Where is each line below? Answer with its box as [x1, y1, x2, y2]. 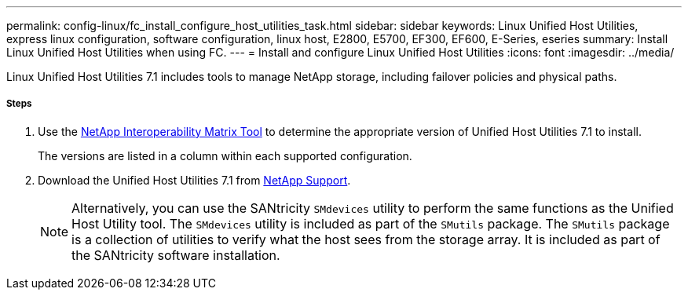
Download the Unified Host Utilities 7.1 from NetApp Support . [38, 173, 351, 187]
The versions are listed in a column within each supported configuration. [38, 148, 412, 163]
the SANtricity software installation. [71, 247, 280, 263]
